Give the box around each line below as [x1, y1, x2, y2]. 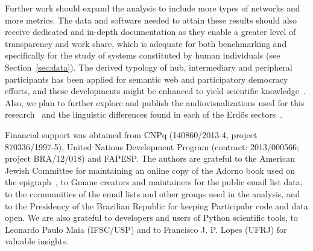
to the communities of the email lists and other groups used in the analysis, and [5, 187, 300, 200]
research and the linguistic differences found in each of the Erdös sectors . [5, 108, 283, 121]
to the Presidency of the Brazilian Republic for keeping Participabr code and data [5, 199, 308, 212]
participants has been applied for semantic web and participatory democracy [5, 72, 288, 85]
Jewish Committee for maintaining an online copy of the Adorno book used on [5, 164, 296, 176]
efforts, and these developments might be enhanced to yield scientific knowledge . [5, 84, 306, 97]
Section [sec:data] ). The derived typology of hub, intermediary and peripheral [5, 60, 292, 73]
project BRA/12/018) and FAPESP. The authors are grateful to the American [5, 152, 295, 165]
